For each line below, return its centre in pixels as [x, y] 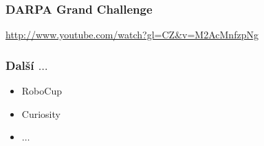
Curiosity [41, 113]
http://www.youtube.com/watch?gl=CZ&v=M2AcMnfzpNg [132, 35]
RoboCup [42, 91]
